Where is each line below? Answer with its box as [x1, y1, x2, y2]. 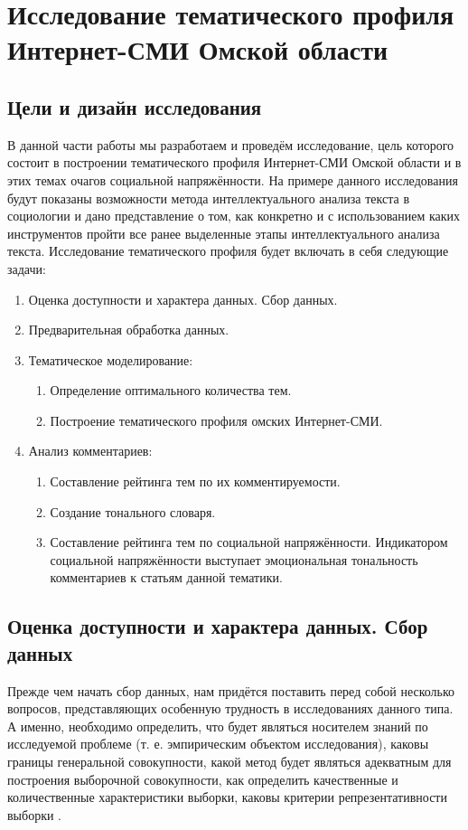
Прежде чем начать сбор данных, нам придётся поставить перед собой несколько [7, 681, 455, 700]
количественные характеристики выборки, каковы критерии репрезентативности [7, 788, 447, 806]
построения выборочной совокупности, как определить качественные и [7, 769, 398, 788]
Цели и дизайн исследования [7, 92, 262, 120]
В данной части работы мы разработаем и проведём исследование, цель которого [7, 135, 454, 154]
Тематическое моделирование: [28, 350, 193, 369]
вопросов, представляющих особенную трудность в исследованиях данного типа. [7, 699, 454, 718]
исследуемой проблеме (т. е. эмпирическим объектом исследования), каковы [7, 734, 429, 753]
